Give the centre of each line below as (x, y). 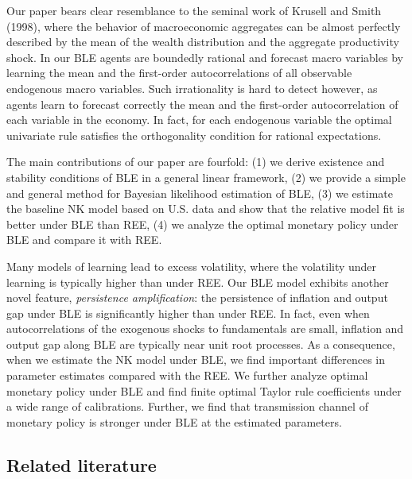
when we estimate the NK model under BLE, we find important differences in (196, 359)
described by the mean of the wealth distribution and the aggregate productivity (203, 42)
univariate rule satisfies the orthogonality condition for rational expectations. (194, 135)
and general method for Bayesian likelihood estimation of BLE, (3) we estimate (200, 193)
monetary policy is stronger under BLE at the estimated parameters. (174, 421)
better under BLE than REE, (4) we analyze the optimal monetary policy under (202, 224)
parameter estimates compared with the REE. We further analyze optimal (187, 375)
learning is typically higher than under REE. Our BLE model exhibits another (198, 282)
